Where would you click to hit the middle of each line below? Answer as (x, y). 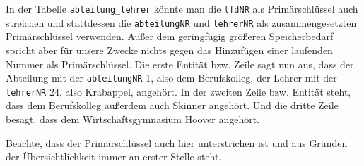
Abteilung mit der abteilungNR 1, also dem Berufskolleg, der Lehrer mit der (171, 78)
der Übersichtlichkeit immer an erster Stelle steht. (114, 157)
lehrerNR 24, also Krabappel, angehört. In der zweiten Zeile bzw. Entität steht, (178, 91)
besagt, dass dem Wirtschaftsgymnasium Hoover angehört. (133, 119)
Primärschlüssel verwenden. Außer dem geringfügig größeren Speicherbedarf (170, 36)
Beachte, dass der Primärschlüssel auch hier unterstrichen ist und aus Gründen (177, 142)
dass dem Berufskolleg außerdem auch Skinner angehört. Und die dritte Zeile (172, 105)
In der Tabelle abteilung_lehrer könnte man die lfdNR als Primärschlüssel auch (182, 8)
